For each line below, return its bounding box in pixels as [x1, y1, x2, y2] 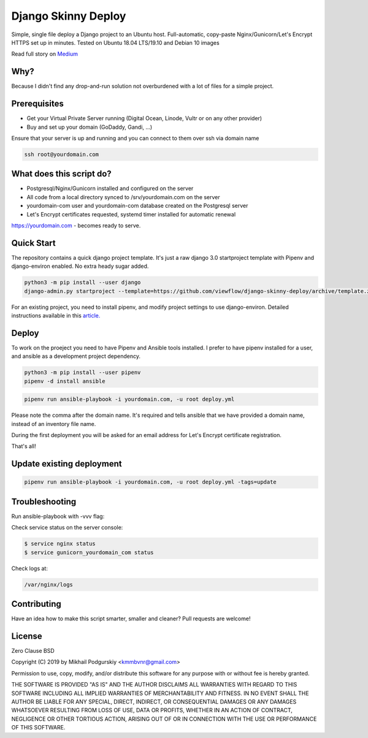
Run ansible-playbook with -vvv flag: [11, 512, 105, 520]
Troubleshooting [11, 496, 77, 507]
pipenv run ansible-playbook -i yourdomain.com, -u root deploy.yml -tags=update [24, 479, 277, 485]
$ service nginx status [24, 540, 96, 547]
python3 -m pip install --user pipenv [24, 369, 141, 376]
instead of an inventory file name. [11, 420, 96, 427]
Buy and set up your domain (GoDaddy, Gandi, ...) [26, 123, 153, 131]
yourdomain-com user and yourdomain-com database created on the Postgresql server [26, 202, 248, 210]
